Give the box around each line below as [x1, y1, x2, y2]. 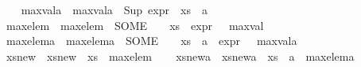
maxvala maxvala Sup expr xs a [21, 2, 208, 17]
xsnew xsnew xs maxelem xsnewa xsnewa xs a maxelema [6, 47, 355, 64]
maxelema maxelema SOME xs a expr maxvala [6, 32, 297, 49]
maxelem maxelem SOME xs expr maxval [6, 17, 264, 33]
